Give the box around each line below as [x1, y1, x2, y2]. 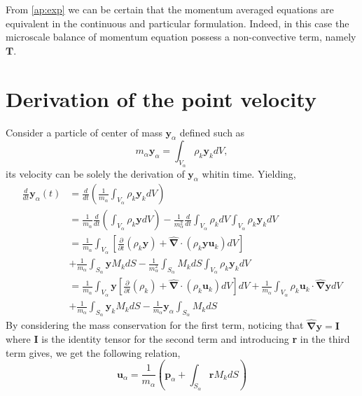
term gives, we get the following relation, [6, 345, 181, 360]
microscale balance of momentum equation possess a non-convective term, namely [6, 29, 356, 44]
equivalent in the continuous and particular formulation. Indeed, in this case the [6, 15, 349, 30]
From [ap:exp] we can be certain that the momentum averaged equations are [6, 2, 334, 16]
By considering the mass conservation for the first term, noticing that [6, 318, 304, 332]
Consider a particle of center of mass [6, 125, 162, 139]
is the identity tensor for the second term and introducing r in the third [41, 332, 350, 346]
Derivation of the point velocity [6, 84, 316, 113]
